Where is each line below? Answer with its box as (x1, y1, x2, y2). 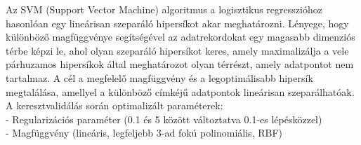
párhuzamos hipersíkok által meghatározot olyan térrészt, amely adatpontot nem (6, 57, 354, 71)
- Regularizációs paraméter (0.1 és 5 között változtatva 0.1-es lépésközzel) (6, 111, 322, 126)
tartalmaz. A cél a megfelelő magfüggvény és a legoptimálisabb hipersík (6, 70, 313, 85)
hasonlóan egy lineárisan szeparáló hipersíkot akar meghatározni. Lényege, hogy (6, 15, 349, 30)
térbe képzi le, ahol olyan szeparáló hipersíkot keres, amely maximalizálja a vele (6, 43, 349, 57)
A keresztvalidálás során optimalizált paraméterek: (6, 98, 223, 113)
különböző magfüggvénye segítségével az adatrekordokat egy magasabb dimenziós (6, 29, 355, 44)
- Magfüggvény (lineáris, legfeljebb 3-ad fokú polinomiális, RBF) (6, 125, 282, 140)
